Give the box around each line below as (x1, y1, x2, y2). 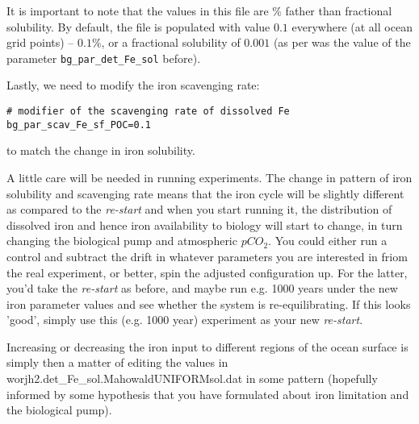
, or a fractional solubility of (101, 34, 241, 51)
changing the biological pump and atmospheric (6, 232, 237, 249)
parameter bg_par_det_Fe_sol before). (6, 49, 201, 66)
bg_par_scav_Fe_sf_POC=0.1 (6, 118, 151, 131)
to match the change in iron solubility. (6, 142, 195, 159)
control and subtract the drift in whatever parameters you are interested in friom (6, 247, 408, 264)
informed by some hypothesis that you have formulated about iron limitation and (6, 385, 409, 402)
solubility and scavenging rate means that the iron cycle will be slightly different (6, 185, 404, 202)
